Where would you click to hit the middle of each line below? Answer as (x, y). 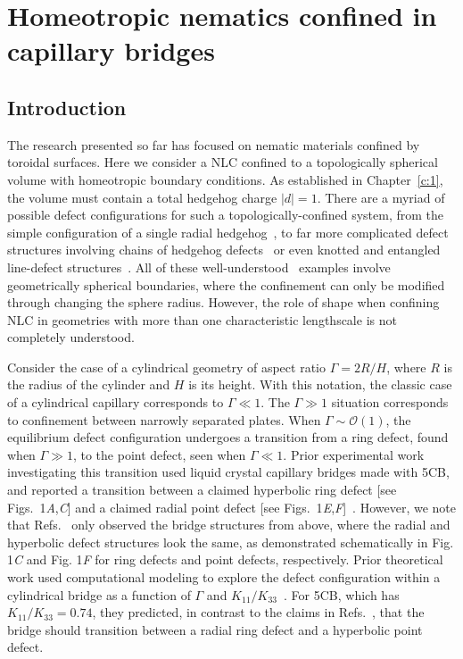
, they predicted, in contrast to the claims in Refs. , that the (258, 612)
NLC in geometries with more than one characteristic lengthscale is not (202, 319)
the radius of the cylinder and (89, 384)
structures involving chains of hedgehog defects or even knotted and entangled (224, 250)
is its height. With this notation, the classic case (320, 384)
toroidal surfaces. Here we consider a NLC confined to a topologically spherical (223, 162)
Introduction (67, 107)
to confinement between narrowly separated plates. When (164, 419)
